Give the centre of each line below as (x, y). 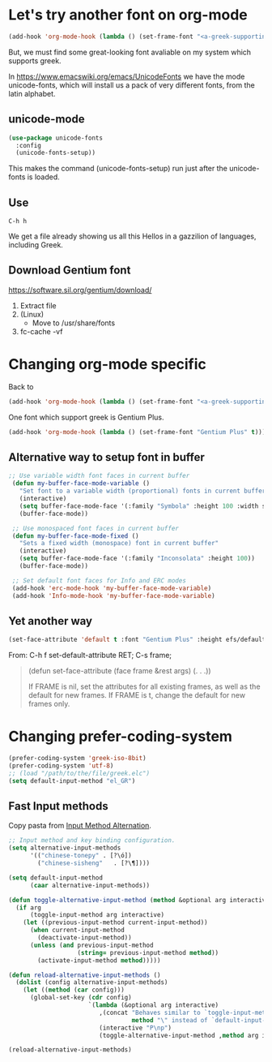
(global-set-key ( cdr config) (81, 998)
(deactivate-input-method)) (85, 938)
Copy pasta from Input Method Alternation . (80, 826)
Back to (21, 386)
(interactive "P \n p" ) (135, 1028)
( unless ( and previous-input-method (91, 945)
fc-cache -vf (41, 331)
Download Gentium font (70, 271)
